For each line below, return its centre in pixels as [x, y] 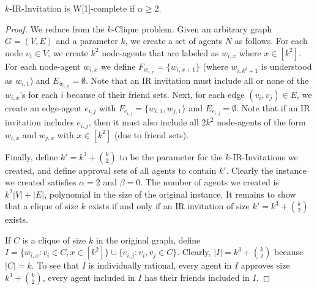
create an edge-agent [43, 107]
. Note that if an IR [273, 107]
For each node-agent [43, 66]
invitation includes [39, 122]
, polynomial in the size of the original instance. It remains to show [170, 194]
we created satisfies [41, 182]
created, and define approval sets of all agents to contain [111, 170]
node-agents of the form [261, 122]
